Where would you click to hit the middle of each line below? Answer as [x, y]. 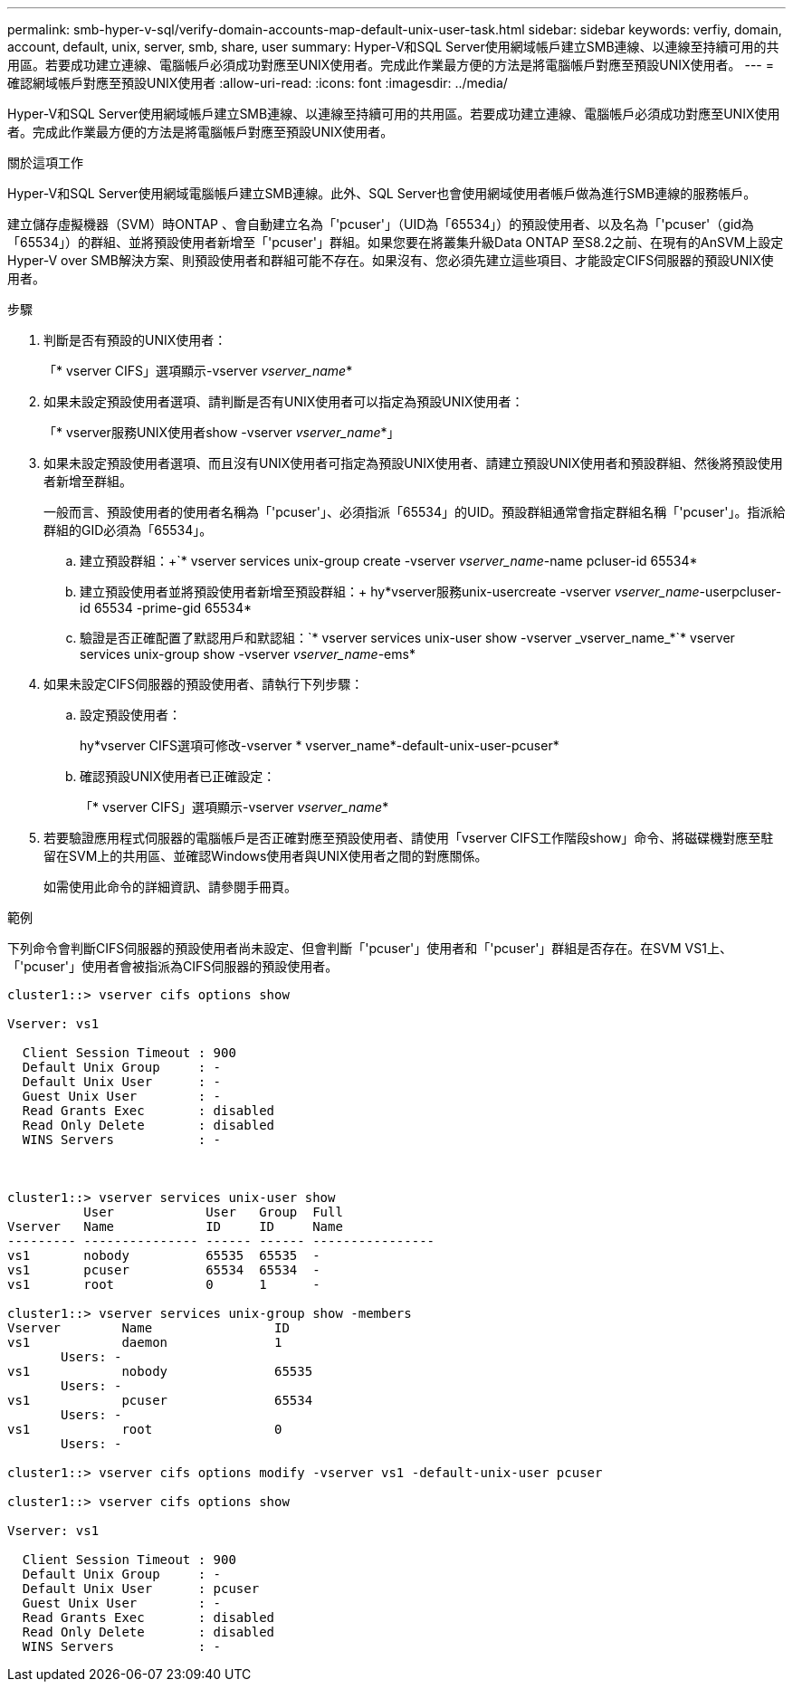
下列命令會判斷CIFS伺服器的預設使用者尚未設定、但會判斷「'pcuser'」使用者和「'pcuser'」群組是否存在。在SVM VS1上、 [370, 948]
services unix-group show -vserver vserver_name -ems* [248, 654]
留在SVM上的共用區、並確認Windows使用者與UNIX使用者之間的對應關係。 [266, 856]
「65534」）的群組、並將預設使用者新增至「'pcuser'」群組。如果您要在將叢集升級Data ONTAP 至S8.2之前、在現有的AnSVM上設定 [396, 242]
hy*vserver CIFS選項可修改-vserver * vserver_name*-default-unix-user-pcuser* [320, 745]
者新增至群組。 [88, 481]
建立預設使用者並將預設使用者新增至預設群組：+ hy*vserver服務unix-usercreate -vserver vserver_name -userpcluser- [431, 592]
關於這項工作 [45, 162]
